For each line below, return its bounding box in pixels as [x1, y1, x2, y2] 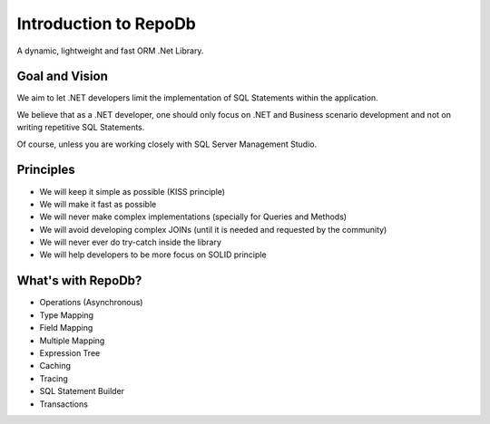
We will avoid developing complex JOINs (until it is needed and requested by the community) [39, 224, 387, 235]
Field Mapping [39, 323, 93, 333]
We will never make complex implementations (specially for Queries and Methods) [39, 211, 348, 222]
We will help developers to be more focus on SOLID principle [39, 249, 267, 260]
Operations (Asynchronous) [39, 297, 143, 308]
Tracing [39, 372, 68, 384]
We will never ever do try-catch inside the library [39, 236, 222, 248]
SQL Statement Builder [39, 386, 125, 397]
